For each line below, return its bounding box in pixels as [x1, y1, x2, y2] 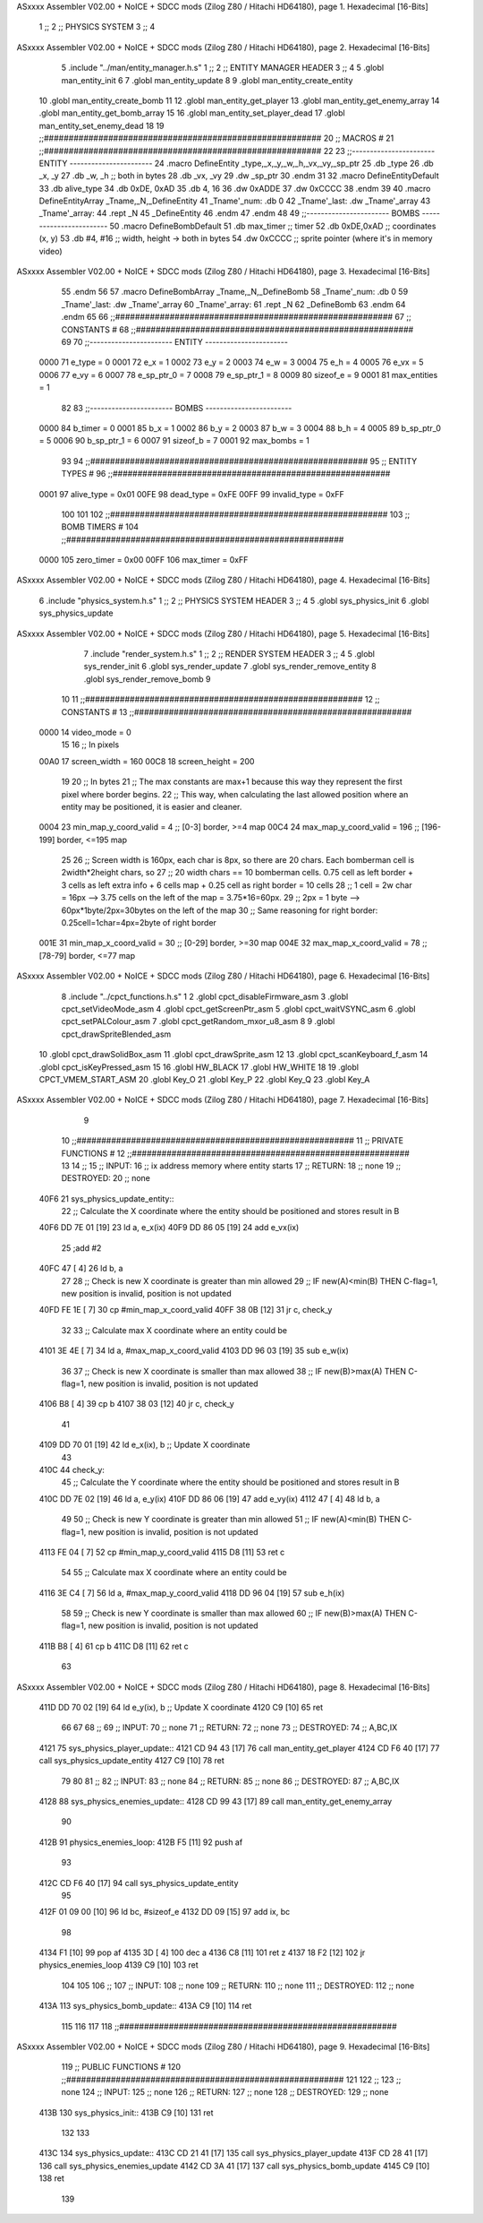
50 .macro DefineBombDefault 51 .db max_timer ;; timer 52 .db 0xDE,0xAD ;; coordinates [109, 220, 436, 231]
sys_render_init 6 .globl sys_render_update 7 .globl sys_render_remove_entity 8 [83, 661, 377, 672]
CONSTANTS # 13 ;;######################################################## [61, 706, 412, 717]
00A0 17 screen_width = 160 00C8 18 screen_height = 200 [38, 755, 255, 766]
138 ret [38, 2173, 64, 2184]
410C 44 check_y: [38, 1464, 105, 1475]
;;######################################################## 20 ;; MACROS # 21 [38, 133, 394, 143]
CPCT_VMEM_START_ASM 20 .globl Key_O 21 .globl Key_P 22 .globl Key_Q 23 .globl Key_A [38, 1073, 370, 1084]
